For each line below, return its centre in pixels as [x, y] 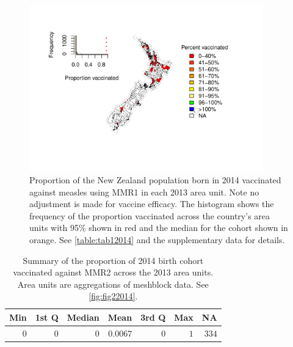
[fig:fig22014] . [113, 296]
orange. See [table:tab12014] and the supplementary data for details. [157, 239]
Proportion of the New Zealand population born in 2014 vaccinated [155, 180]
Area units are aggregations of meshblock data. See [113, 284]
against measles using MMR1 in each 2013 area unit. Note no [144, 192]
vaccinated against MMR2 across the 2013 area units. [113, 272]
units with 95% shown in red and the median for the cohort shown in [159, 228]
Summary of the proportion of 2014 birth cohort [113, 260]
